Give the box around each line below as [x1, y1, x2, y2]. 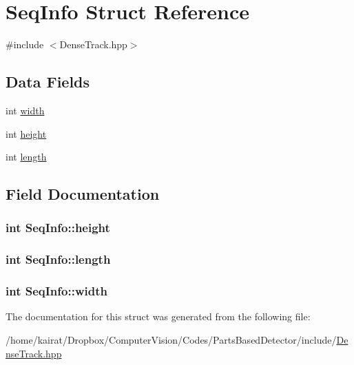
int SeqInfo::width [6, 282, 107, 300]
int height [6, 126, 47, 140]
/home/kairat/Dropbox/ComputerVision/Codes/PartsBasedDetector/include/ [6, 332, 337, 346]
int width [6, 103, 45, 117]
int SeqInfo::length [6, 251, 111, 268]
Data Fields [6, 71, 90, 92]
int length [6, 149, 47, 164]
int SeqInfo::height [6, 219, 110, 236]
